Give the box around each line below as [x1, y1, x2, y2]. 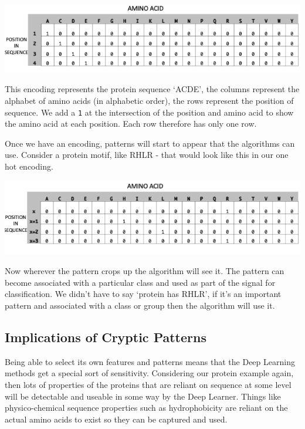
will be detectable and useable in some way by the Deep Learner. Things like [5, 390, 281, 402]
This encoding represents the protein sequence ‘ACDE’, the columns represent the [5, 83, 300, 95]
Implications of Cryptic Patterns [5, 327, 206, 346]
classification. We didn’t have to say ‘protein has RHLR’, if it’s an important [5, 288, 282, 300]
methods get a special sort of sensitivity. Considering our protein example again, [5, 367, 294, 379]
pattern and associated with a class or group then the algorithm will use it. [5, 299, 275, 311]
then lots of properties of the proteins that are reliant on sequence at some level [5, 378, 292, 390]
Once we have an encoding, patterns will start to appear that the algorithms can [5, 137, 295, 149]
